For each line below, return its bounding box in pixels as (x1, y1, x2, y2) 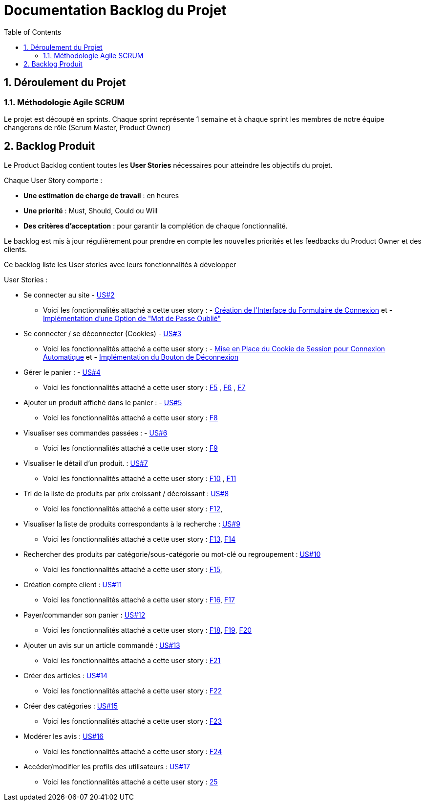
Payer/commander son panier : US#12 (23, 610, 146, 619)
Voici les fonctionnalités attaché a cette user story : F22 (43, 686, 222, 695)
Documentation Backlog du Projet (4, 2, 227, 19)
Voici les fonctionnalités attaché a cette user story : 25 (43, 777, 218, 786)
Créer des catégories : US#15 (23, 701, 118, 710)
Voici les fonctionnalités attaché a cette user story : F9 (43, 443, 218, 452)
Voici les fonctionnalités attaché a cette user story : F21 (43, 656, 221, 665)
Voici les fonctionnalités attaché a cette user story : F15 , (43, 565, 222, 574)
